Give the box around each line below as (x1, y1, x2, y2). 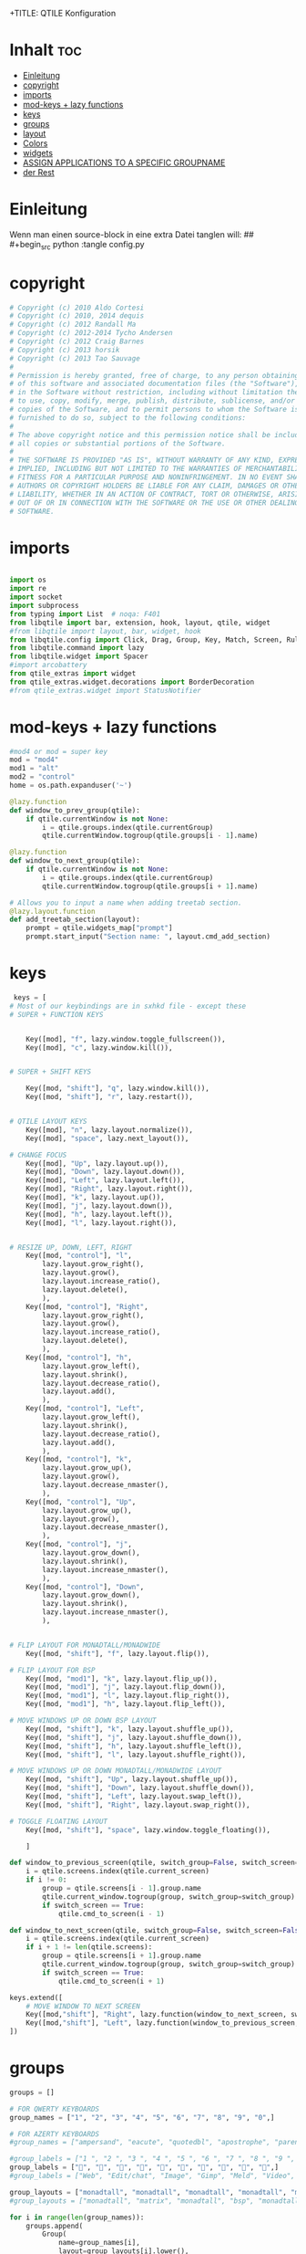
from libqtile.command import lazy (9, 644, 145, 653)
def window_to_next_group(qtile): (9, 856, 141, 865)
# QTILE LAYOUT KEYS (9, 1117, 88, 1127)
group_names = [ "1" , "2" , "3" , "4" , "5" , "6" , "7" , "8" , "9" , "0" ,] (9, 2112, 275, 2122)
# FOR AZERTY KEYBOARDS (9, 2129, 100, 2139)
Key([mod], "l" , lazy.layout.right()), (25, 1218, 178, 1227)
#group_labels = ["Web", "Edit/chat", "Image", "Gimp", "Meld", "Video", (9, 2172, 296, 2181)
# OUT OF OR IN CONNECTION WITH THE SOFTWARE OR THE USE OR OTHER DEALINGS (9, 498, 303, 508)
